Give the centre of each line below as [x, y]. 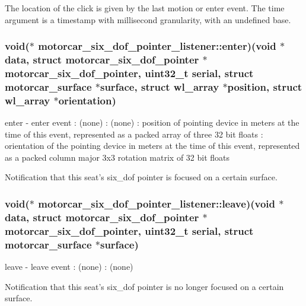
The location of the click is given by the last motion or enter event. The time [145, 8]
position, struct [265, 86]
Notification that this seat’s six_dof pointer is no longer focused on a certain [144, 286]
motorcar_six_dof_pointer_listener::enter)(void [157, 46]
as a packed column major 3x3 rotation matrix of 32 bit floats [117, 157]
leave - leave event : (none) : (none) [69, 267]
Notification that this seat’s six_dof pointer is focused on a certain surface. [141, 177]
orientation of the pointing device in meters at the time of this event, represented [152, 146]
